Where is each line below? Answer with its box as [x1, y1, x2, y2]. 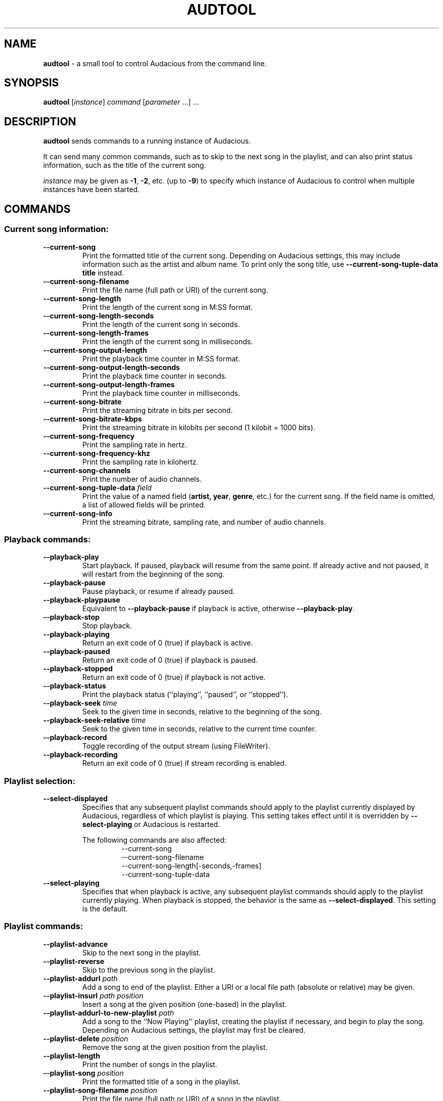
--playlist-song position [43, 1068, 124, 1077]
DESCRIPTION [4, 115, 76, 128]
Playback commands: [4, 534, 91, 544]
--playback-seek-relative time [43, 716, 146, 725]
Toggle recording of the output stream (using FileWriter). [82, 742, 271, 751]
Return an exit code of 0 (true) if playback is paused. [82, 656, 258, 665]
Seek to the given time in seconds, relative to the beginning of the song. [82, 707, 322, 716]
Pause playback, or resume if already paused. [82, 587, 235, 596]
